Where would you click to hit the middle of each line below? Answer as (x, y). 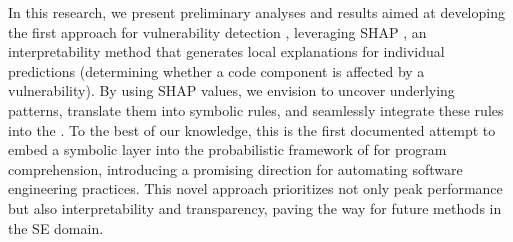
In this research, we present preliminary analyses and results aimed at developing (256, 12)
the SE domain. (56, 227)
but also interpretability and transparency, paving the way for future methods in (255, 207)
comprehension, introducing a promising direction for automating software (235, 168)
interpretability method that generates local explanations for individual (226, 51)
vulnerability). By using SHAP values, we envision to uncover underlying (231, 90)
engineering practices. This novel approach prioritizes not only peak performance (255, 188)
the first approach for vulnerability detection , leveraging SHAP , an (217, 31)
